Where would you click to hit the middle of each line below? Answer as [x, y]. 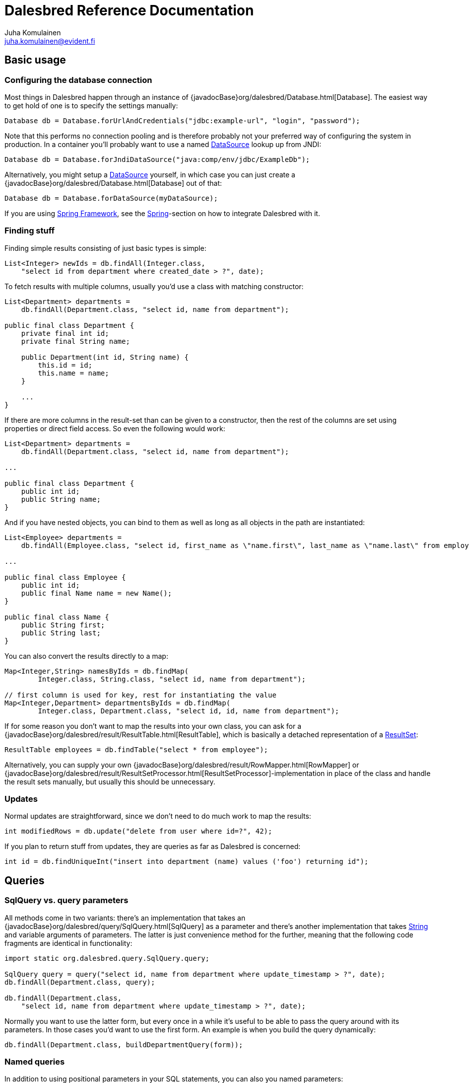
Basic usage [35, 60]
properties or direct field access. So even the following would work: [115, 428]
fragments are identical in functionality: [68, 943]
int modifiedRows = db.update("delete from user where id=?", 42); [138, 831]
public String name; [61, 499]
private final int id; [65, 333]
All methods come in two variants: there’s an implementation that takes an [125, 918]
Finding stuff [30, 231]
